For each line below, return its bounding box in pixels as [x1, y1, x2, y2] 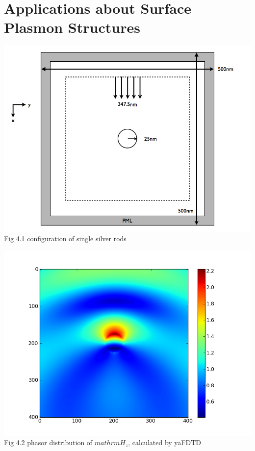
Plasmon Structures [4, 17, 140, 37]
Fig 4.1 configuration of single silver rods [4, 233, 127, 243]
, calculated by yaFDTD [128, 437, 202, 448]
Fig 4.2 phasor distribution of [4, 437, 93, 448]
